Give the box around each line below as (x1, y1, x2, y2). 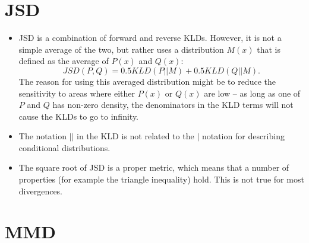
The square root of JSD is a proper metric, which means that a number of (18, 161, 289, 174)
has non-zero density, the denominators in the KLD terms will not (52, 98, 294, 111)
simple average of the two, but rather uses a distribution (18, 43, 224, 55)
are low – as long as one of (204, 87, 301, 99)
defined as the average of (18, 55, 109, 67)
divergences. (18, 184, 63, 197)
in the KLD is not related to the (77, 130, 194, 142)
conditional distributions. (18, 141, 111, 154)
